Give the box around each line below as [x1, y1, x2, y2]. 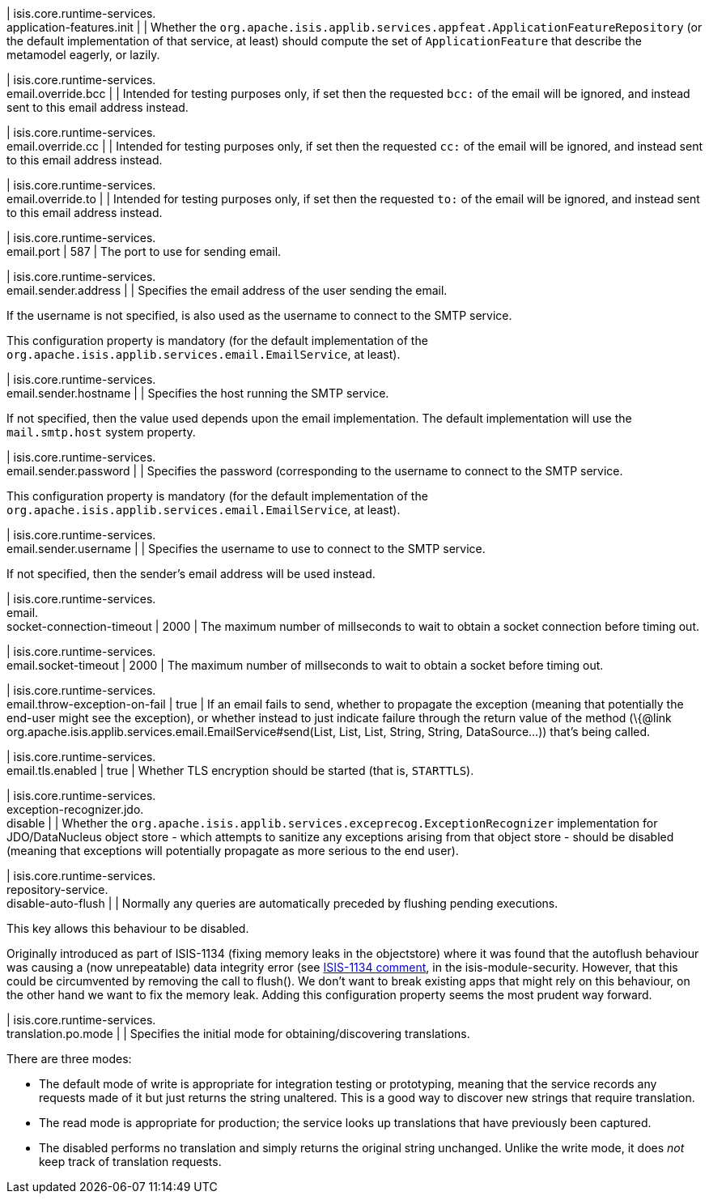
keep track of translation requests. [39, 1155, 222, 1168]
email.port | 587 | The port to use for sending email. [6, 245, 282, 258]
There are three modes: [6, 1052, 132, 1066]
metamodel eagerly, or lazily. [6, 48, 160, 62]
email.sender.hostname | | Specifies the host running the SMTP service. [6, 386, 389, 400]
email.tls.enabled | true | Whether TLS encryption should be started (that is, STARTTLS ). [6, 764, 474, 777]
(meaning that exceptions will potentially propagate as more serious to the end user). [6, 844, 459, 857]
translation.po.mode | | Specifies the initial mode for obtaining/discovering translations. [6, 1027, 470, 1040]
